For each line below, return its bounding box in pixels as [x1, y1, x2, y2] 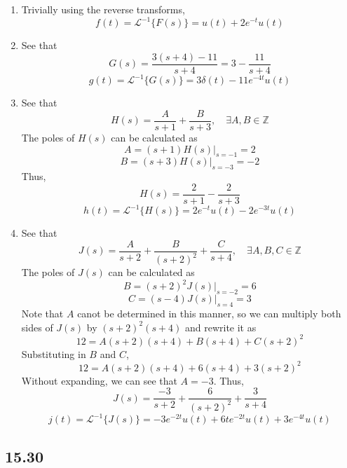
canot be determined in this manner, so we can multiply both [77, 305, 341, 320]
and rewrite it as [184, 319, 257, 334]
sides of [21, 319, 53, 334]
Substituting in [21, 346, 86, 361]
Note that [21, 305, 64, 320]
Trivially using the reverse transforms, [21, 2, 185, 16]
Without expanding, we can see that [21, 373, 177, 387]
